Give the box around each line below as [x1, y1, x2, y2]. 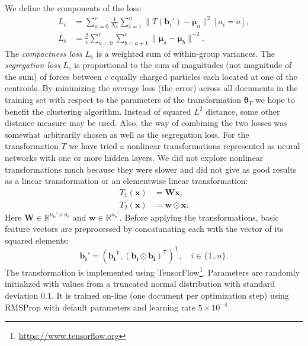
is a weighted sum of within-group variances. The [96, 47, 275, 59]
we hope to [255, 93, 295, 106]
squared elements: [5, 234, 69, 247]
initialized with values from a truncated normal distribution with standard [5, 277, 275, 290]
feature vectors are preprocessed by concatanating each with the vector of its [5, 222, 284, 235]
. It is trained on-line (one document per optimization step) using [51, 289, 289, 301]
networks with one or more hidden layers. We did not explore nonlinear [5, 151, 264, 164]
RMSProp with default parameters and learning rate [5, 300, 195, 313]
